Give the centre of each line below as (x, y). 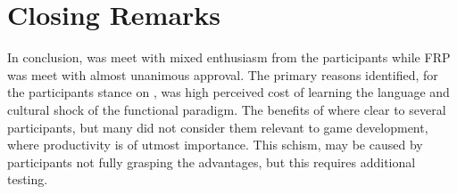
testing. (28, 179)
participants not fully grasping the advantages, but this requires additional (212, 162)
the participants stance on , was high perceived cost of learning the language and (228, 92)
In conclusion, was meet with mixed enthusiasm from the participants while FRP (229, 57)
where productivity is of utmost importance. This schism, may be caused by (215, 145)
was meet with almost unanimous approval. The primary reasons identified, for (223, 74)
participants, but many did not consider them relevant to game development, (218, 127)
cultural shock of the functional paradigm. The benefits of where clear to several (227, 109)
